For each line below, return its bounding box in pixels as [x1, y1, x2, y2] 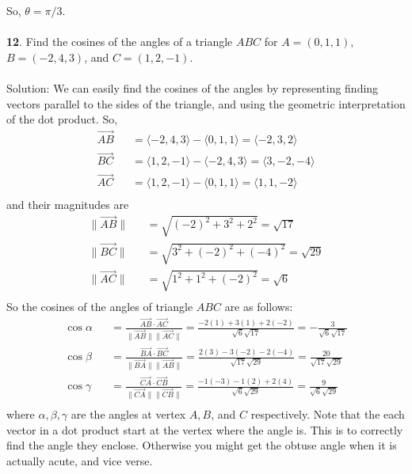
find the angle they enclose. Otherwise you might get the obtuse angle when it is [6, 437, 397, 453]
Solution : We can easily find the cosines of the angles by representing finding [6, 79, 379, 96]
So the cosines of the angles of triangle [6, 298, 193, 314]
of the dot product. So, [6, 111, 118, 127]
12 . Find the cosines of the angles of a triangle [6, 33, 233, 50]
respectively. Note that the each [250, 406, 405, 423]
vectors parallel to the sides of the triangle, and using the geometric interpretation [6, 95, 406, 112]
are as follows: [224, 298, 293, 314]
